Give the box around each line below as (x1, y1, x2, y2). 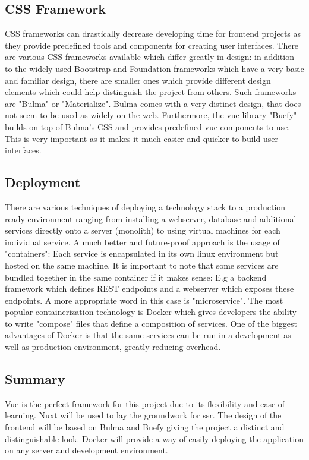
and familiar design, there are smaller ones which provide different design (5, 74, 271, 86)
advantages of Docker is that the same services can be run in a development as (5, 329, 291, 341)
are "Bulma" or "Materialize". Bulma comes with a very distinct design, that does (5, 97, 301, 109)
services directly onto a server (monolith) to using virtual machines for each (5, 224, 280, 237)
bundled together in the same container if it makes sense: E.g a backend (5, 270, 267, 283)
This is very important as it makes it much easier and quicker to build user (5, 132, 278, 144)
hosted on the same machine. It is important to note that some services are (5, 259, 279, 271)
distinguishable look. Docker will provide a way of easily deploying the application (5, 432, 304, 445)
